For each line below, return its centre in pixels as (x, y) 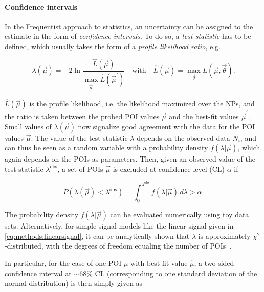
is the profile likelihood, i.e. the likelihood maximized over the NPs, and (142, 104)
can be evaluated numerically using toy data (180, 215)
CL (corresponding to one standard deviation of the (176, 273)
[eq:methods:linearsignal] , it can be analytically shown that (97, 235)
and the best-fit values (204, 116)
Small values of (28, 126)
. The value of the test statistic (79, 137)
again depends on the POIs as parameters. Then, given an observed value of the (130, 159)
